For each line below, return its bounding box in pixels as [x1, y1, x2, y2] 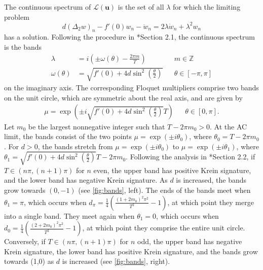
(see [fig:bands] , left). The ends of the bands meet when [78, 185, 251, 195]
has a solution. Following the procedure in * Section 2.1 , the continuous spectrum [4, 31, 255, 42]
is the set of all [118, 2, 164, 12]
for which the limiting [173, 2, 241, 12]
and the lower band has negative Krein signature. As [4, 175, 168, 185]
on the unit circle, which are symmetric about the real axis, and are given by [4, 92, 243, 103]
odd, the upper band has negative [137, 236, 242, 247]
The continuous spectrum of [4, 2, 91, 12]
